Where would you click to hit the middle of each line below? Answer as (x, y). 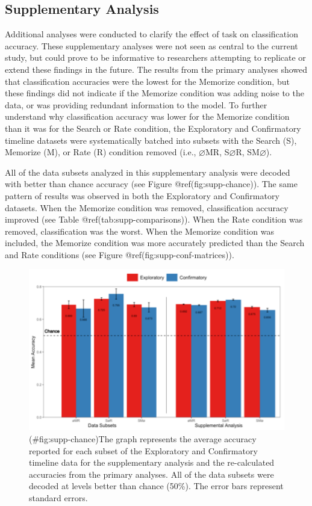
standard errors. (58, 497)
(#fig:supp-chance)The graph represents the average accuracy (143, 439)
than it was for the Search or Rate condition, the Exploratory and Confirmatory (153, 128)
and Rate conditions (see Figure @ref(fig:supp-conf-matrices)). (120, 254)
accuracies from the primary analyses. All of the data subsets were (151, 474)
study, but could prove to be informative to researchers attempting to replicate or (155, 57)
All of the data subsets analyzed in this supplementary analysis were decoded (148, 172)
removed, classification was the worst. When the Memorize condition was (139, 231)
